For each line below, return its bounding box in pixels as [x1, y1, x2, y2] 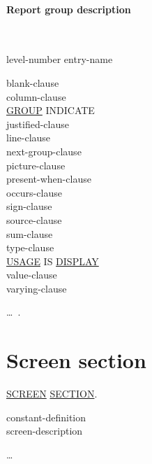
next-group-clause [6, 143, 82, 158]
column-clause [6, 89, 66, 104]
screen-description [6, 423, 83, 438]
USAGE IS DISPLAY [6, 253, 99, 268]
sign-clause [6, 199, 52, 213]
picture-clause [6, 157, 66, 172]
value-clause [6, 267, 57, 282]
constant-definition [6, 409, 86, 424]
